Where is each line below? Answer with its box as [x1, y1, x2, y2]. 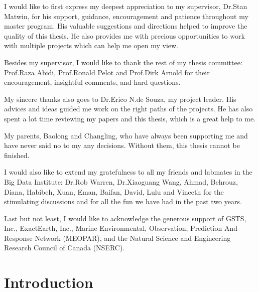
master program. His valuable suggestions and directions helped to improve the [4, 21, 247, 31]
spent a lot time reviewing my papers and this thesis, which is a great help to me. [4, 113, 256, 123]
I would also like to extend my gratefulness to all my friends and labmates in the [4, 167, 252, 177]
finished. [4, 150, 30, 160]
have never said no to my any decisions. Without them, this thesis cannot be [4, 140, 240, 151]
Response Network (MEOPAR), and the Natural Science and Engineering [4, 232, 231, 243]
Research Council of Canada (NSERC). [4, 242, 125, 253]
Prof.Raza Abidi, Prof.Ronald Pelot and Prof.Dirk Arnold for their [4, 67, 210, 77]
